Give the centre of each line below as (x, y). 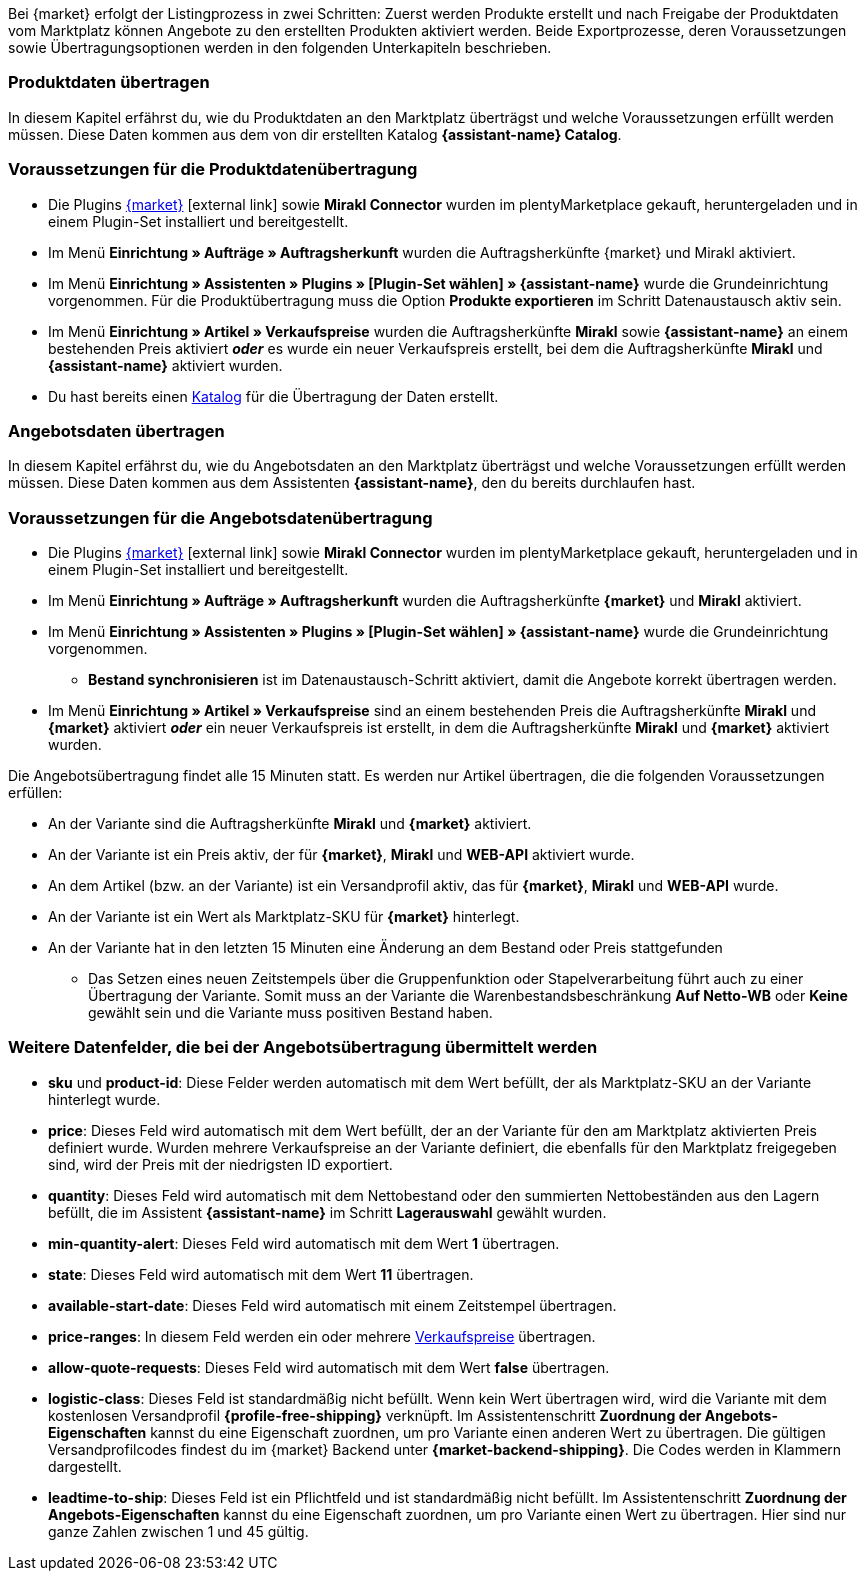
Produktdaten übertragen (109, 82)
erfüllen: (35, 792)
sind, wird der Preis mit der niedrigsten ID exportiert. (220, 1164)
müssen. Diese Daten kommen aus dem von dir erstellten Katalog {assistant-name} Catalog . (315, 134)
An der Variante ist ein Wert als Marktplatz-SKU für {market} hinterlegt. (284, 916)
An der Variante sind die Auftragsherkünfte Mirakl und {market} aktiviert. (290, 823)
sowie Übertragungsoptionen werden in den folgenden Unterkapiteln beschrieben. (280, 47)
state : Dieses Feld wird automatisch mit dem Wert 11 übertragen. (261, 1274)
